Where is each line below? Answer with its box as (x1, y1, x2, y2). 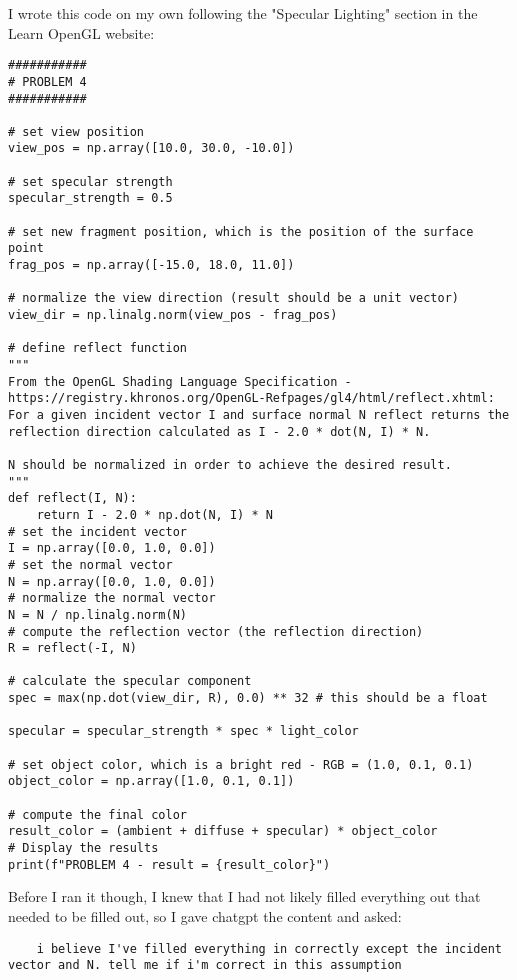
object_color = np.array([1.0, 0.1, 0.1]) (8, 774, 295, 789)
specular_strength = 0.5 (8, 191, 173, 206)
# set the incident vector (8, 524, 187, 539)
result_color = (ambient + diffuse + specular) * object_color (8, 824, 438, 839)
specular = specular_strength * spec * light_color (8, 724, 359, 739)
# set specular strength (8, 174, 173, 189)
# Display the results (8, 841, 159, 856)
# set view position (8, 124, 145, 139)
